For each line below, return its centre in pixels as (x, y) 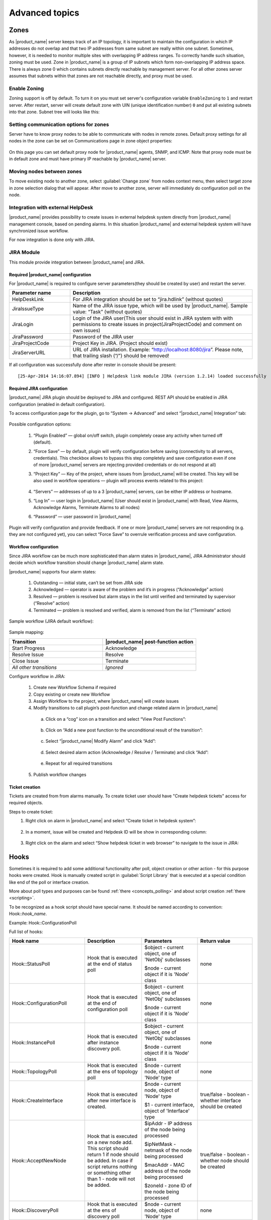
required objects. (26, 803)
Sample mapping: (27, 632)
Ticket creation (25, 787)
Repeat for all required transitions (79, 763)
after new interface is (112, 1100)
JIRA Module (24, 252)
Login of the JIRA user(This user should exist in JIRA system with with (153, 318)
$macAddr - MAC (164, 1165)
